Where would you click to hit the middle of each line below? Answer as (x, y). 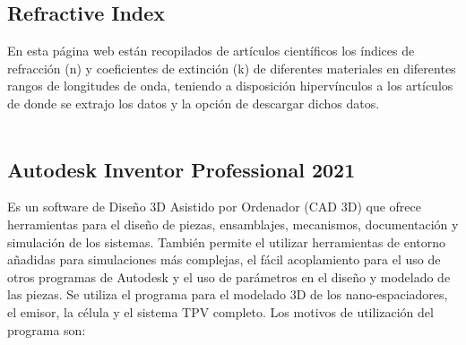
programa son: (47, 329)
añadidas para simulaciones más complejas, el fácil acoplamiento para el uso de (224, 259)
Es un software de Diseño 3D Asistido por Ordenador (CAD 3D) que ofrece (214, 207)
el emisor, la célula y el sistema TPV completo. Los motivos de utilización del (220, 311)
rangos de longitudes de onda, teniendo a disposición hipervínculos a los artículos (230, 86)
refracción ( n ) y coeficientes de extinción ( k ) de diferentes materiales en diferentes (232, 68)
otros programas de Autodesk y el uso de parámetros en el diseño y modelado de (229, 276)
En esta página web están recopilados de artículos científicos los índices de (211, 51)
